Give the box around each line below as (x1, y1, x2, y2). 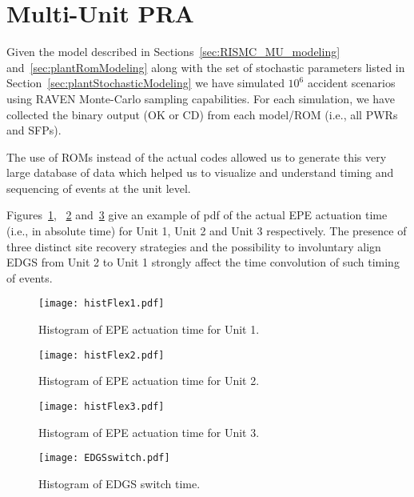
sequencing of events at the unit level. (6, 179, 191, 196)
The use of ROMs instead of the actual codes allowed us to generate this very (6, 148, 387, 165)
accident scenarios (307, 74, 396, 91)
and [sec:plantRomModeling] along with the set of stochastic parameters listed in (6, 58, 405, 75)
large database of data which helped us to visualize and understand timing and (6, 164, 394, 181)
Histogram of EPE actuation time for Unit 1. (38, 321, 260, 338)
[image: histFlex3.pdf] (38, 400, 165, 412)
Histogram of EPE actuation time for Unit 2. (38, 372, 260, 389)
